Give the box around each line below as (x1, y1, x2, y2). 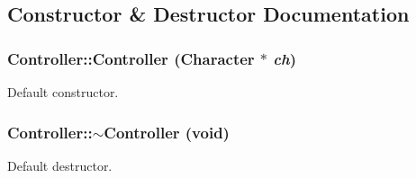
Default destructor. (7, 156, 113, 174)
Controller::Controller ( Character (7, 47, 255, 69)
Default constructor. (7, 83, 119, 101)
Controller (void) (104, 120, 230, 143)
